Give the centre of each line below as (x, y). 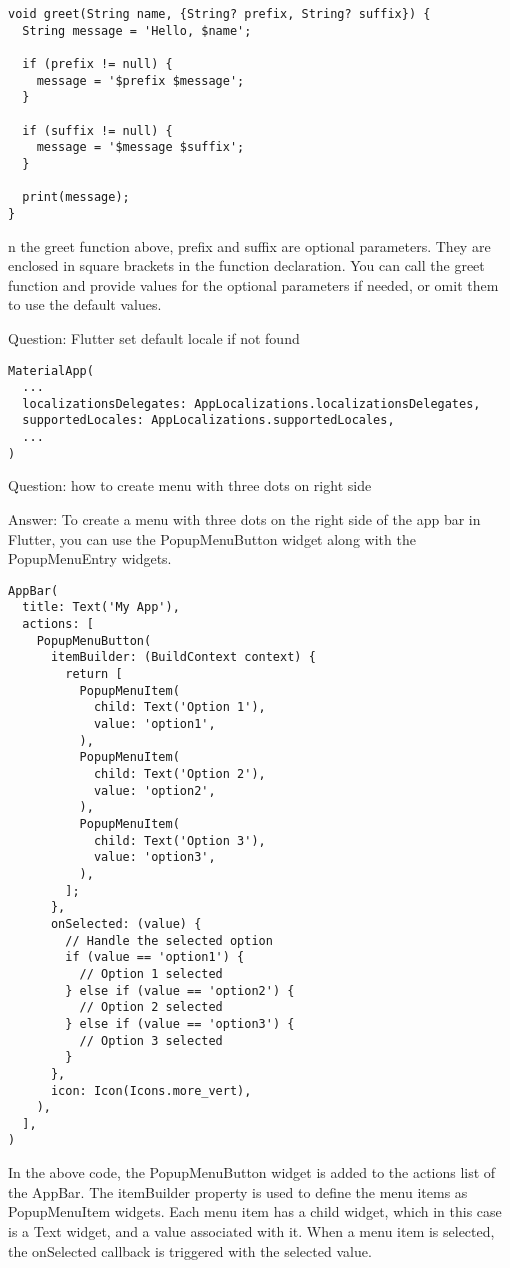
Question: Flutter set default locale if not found (154, 337)
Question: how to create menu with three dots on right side (190, 485)
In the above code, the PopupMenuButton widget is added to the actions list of (252, 1172)
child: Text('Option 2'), (179, 774)
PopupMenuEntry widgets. (90, 558)
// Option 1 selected (151, 973)
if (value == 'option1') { (155, 957)
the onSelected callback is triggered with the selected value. (190, 1250)
